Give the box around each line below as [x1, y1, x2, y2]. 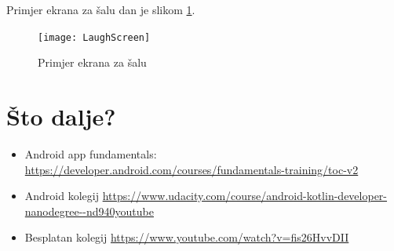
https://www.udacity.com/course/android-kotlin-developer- [102, 187, 388, 204]
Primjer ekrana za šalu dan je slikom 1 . [6, 2, 195, 17]
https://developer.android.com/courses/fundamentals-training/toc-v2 [24, 161, 359, 177]
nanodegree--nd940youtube [24, 202, 154, 219]
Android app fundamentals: [24, 145, 157, 162]
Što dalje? [6, 100, 116, 133]
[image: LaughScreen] [38, 31, 151, 43]
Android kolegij [24, 187, 99, 204]
